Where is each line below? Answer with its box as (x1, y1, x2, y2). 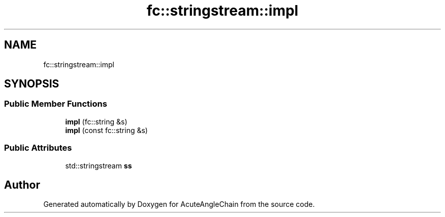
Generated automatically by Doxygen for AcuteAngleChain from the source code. (43, 200, 315, 209)
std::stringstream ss (65, 161, 132, 170)
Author (4, 178, 40, 191)
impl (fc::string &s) (65, 117, 128, 126)
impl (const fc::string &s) (65, 125, 148, 135)
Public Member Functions (4, 99, 107, 109)
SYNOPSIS (4, 77, 59, 91)
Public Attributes (4, 143, 72, 153)
